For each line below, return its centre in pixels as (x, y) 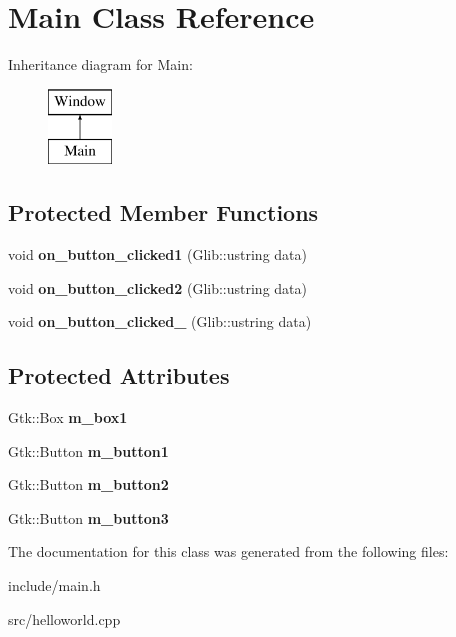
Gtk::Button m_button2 (88, 484)
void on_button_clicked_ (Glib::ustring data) (160, 321)
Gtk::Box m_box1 (68, 417)
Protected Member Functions (163, 212)
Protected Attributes (119, 375)
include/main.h (54, 585)
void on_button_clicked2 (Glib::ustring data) (157, 287)
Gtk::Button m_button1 (88, 450)
